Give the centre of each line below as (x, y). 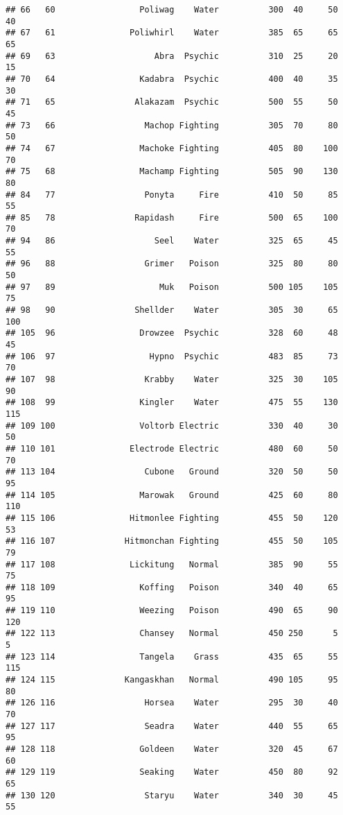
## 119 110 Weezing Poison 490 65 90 (172, 611)
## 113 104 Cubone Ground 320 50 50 (172, 472)
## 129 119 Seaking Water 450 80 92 (172, 772)
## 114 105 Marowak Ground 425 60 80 (172, 495)
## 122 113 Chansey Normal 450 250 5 (172, 634)
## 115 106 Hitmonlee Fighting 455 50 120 (172, 518)
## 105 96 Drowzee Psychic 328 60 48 (172, 333)
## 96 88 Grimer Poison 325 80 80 (172, 264)
